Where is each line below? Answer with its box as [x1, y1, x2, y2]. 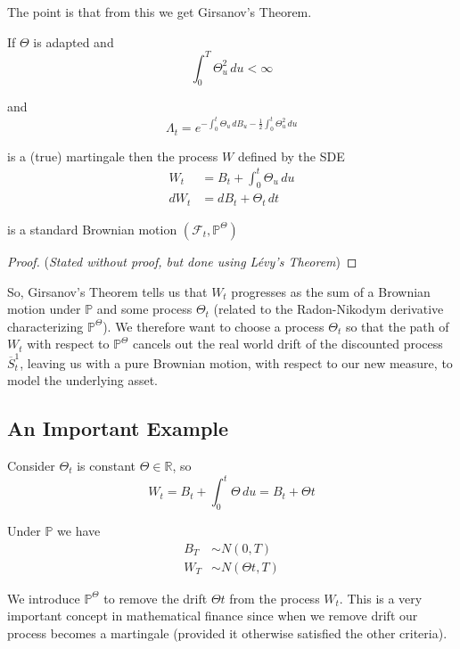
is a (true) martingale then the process [7, 146, 218, 165]
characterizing [7, 316, 84, 335]
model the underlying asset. [7, 371, 158, 390]
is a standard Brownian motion [7, 219, 177, 238]
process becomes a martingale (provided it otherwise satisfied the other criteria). [7, 623, 448, 642]
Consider [7, 456, 55, 475]
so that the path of [345, 316, 449, 335]
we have [57, 521, 101, 539]
